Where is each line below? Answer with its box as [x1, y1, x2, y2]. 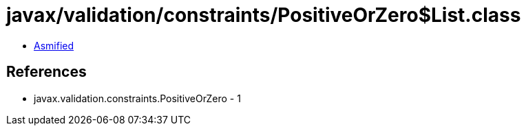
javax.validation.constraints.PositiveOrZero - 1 [34, 92, 241, 104]
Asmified [34, 39, 74, 51]
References [6, 63, 87, 81]
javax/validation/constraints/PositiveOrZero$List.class [6, 3, 521, 27]
